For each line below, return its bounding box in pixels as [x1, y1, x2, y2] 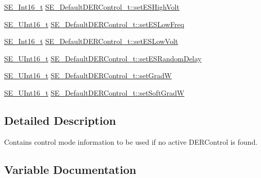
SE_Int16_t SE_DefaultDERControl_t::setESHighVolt [4, 2, 179, 12]
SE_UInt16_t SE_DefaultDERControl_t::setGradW [4, 70, 172, 81]
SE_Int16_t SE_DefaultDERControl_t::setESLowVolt [4, 36, 178, 47]
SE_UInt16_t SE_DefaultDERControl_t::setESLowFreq [4, 18, 185, 29]
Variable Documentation [4, 161, 136, 177]
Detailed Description [4, 112, 116, 128]
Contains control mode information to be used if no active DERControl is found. [4, 136, 258, 147]
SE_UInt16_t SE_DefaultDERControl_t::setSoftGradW [4, 87, 185, 98]
